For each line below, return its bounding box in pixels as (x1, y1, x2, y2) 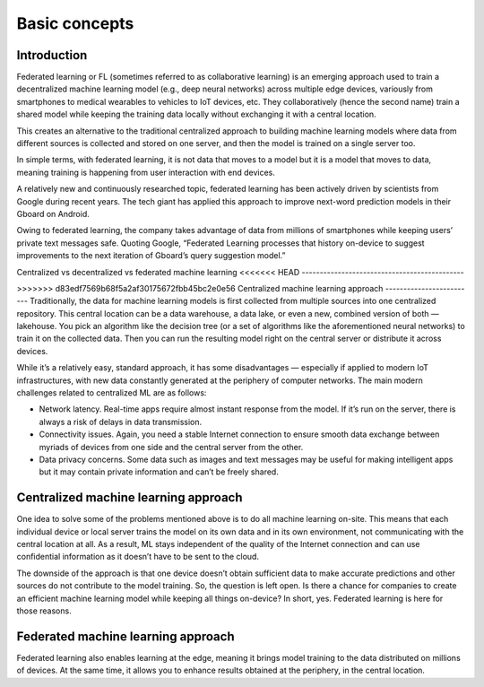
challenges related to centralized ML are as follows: (16, 387, 207, 398)
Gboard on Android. (16, 208, 90, 219)
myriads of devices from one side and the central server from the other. (39, 441, 304, 452)
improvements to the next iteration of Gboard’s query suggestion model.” (16, 250, 286, 261)
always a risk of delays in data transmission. (39, 416, 203, 427)
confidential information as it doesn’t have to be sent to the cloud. (16, 552, 260, 562)
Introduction (16, 48, 88, 63)
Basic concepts (16, 13, 134, 33)
